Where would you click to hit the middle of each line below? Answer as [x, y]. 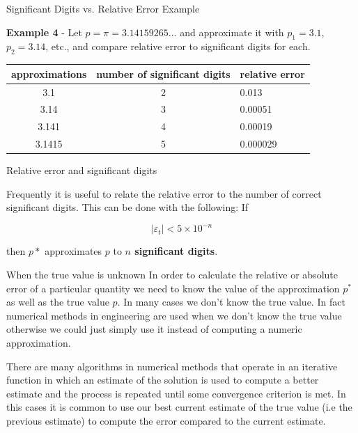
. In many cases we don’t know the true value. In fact [231, 302]
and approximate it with [232, 32]
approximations [49, 73]
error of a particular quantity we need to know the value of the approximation [173, 288]
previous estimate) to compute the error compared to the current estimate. [166, 420]
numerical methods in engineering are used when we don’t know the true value [174, 315]
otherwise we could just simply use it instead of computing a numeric [154, 329]
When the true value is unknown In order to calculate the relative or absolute [172, 275]
